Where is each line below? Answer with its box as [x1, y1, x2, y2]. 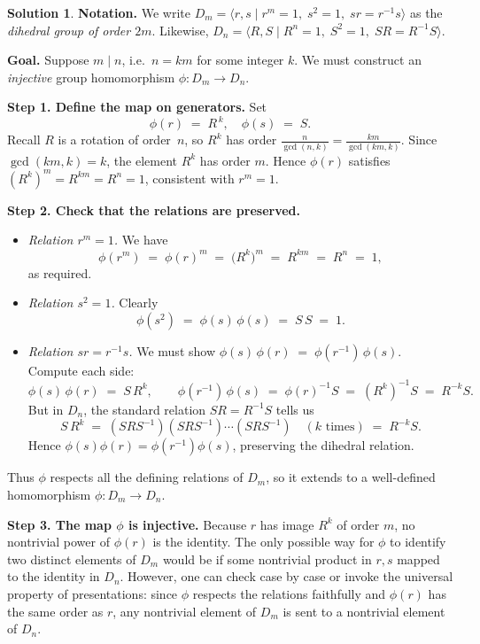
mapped [397, 549, 440, 568]
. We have [113, 230, 168, 249]
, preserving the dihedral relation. [232, 436, 414, 454]
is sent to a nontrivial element [283, 601, 445, 620]
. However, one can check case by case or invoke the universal [120, 567, 453, 586]
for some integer [197, 50, 284, 69]
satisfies [348, 151, 391, 169]
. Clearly [111, 293, 159, 312]
